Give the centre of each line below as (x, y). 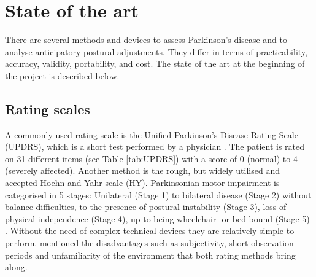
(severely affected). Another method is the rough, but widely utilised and (142, 170)
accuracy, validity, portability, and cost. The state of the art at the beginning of (155, 64)
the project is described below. (62, 75)
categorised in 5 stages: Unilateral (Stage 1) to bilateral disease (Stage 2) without (158, 194)
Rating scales (48, 108)
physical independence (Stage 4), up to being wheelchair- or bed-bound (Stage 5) (157, 218)
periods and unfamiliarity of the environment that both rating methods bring (150, 255)
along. (16, 267)
